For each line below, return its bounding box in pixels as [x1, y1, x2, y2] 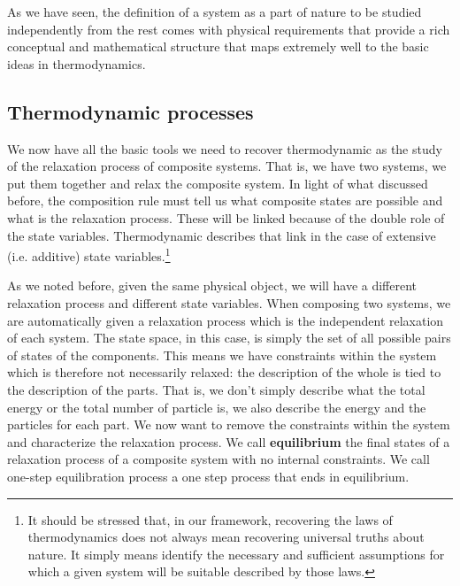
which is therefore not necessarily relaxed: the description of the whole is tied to [7, 363, 441, 382]
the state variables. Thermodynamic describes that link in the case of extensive [7, 226, 436, 244]
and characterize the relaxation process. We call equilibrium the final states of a [7, 432, 450, 451]
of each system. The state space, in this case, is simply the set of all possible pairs [7, 328, 451, 347]
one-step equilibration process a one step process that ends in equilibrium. [7, 466, 410, 485]
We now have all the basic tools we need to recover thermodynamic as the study [7, 139, 442, 158]
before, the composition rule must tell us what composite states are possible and [7, 191, 443, 210]
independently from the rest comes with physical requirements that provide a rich [7, 19, 450, 38]
